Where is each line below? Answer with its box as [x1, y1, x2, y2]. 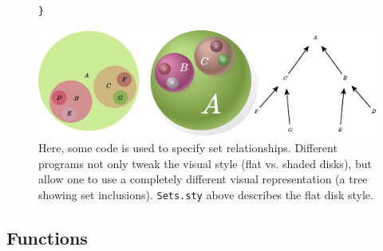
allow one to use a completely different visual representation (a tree [38, 171, 368, 187]
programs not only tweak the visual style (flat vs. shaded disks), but [38, 155, 372, 171]
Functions [6, 225, 88, 249]
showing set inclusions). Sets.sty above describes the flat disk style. [38, 186, 373, 202]
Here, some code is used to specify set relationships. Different [38, 139, 338, 156]
